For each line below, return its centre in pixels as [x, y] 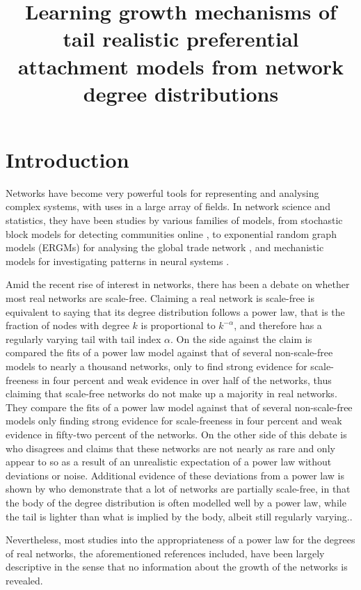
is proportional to [178, 325]
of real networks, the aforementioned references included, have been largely [165, 553]
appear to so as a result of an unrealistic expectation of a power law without [169, 462]
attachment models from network [181, 66]
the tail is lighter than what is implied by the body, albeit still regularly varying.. [179, 516]
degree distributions [181, 93]
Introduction [67, 159]
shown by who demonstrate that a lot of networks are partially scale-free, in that [178, 489]
